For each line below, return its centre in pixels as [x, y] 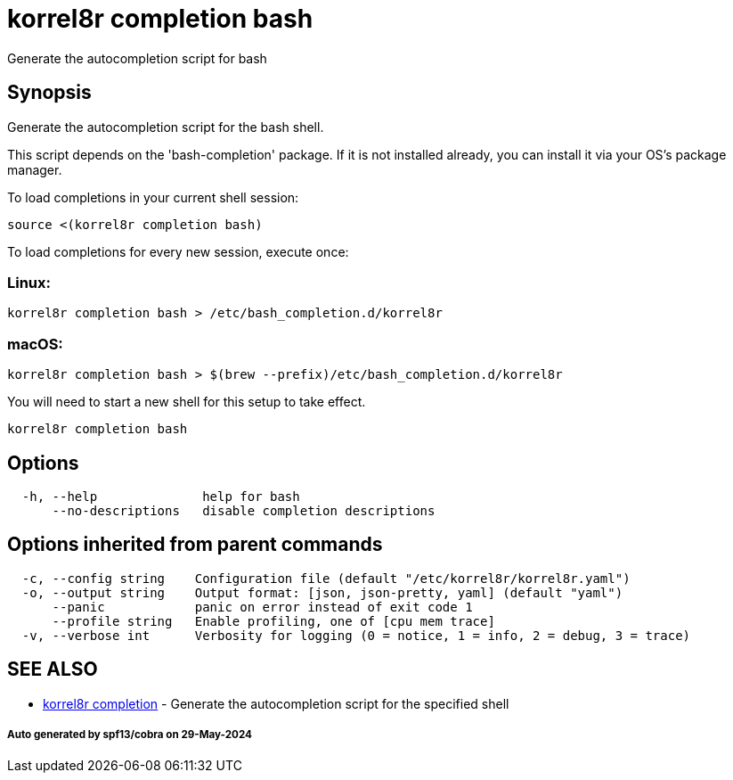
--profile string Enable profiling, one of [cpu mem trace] [273, 621]
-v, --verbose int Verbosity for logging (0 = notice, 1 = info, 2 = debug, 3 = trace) [356, 635]
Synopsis [49, 93]
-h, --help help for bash [161, 496]
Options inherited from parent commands [195, 545]
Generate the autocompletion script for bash [137, 58]
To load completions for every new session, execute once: [178, 251]
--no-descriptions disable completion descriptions [244, 510]
